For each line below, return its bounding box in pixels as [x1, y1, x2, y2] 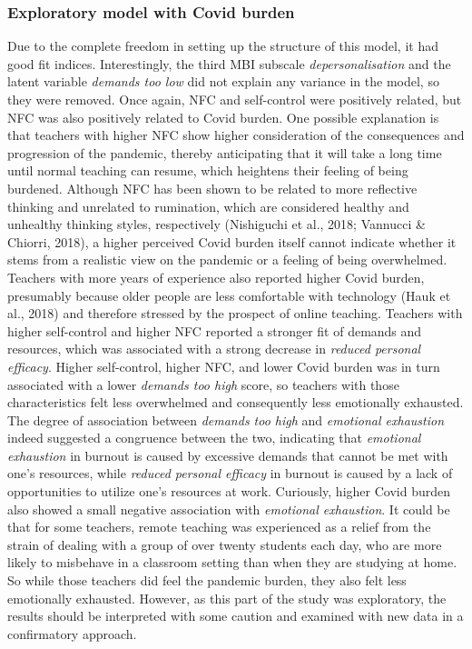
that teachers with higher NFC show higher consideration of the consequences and [7, 125, 465, 145]
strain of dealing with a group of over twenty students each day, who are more [7, 534, 442, 554]
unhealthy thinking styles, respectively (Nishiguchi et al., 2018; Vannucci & [7, 215, 426, 234]
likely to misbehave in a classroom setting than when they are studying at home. [7, 553, 457, 572]
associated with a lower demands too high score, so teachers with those [7, 374, 399, 394]
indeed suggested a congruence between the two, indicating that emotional [7, 428, 421, 447]
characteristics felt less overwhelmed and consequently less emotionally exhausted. [7, 393, 464, 412]
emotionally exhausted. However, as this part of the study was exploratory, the [7, 588, 447, 607]
